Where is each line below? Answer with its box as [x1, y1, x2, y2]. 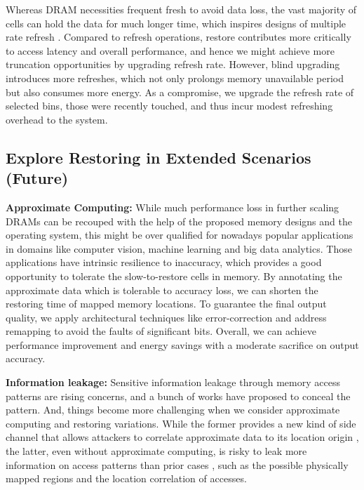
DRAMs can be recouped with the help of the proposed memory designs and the [6, 213, 352, 228]
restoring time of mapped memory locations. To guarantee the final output [6, 296, 327, 311]
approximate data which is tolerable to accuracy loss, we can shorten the [6, 282, 318, 297]
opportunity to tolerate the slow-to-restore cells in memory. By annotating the [6, 268, 342, 283]
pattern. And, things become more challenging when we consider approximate [6, 402, 340, 417]
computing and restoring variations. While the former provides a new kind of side [6, 416, 356, 430]
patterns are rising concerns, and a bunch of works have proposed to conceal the [6, 388, 351, 403]
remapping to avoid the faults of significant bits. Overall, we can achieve [6, 324, 316, 338]
